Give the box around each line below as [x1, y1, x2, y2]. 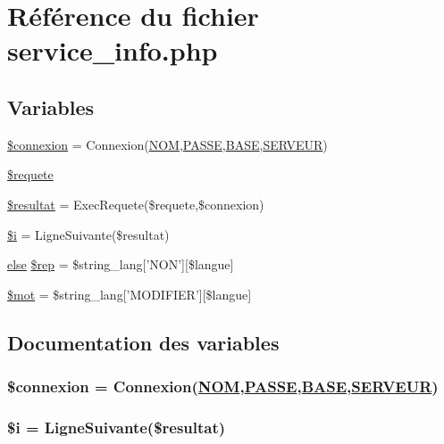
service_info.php [7, 32, 218, 69]
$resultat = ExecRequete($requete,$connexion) [7, 194, 264, 213]
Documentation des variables [7, 328, 280, 356]
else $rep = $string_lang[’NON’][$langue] [7, 255, 234, 274]
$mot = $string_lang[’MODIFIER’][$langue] [7, 284, 252, 303]
